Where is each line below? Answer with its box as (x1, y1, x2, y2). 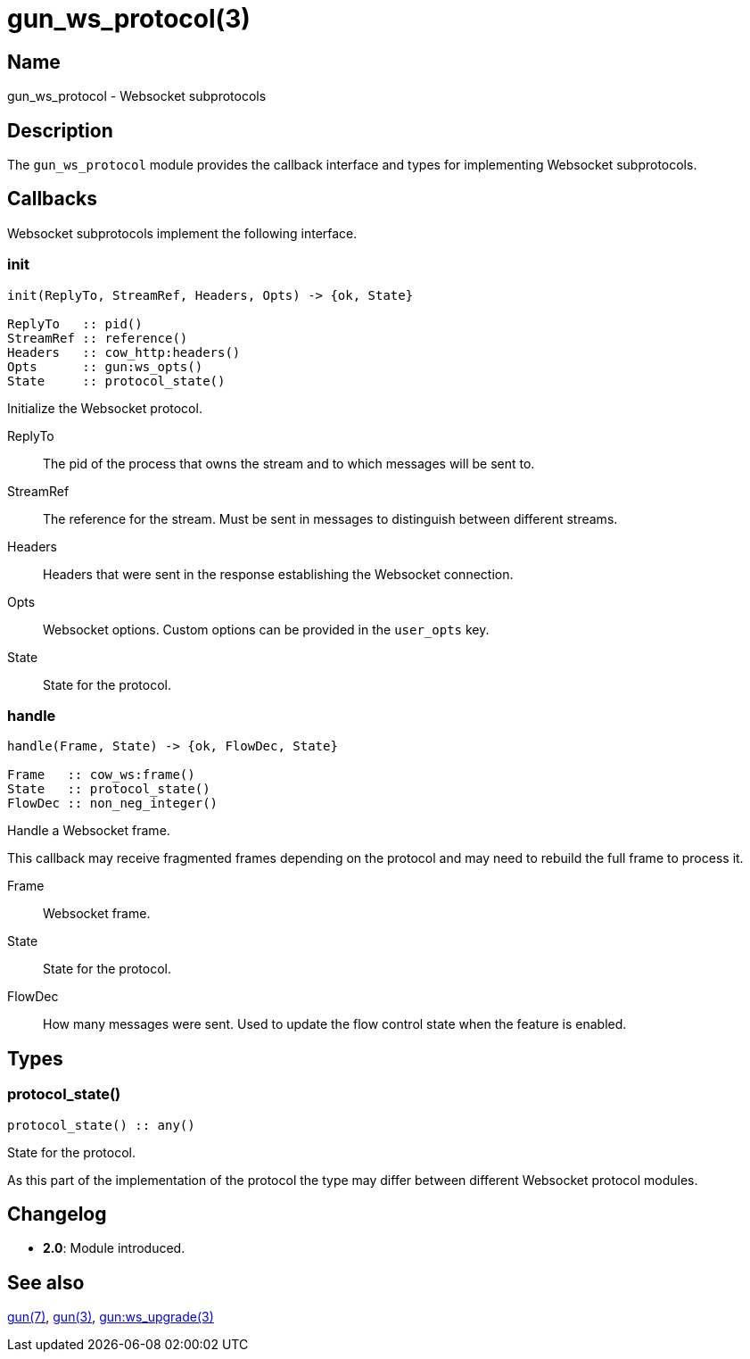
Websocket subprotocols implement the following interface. (7, 225, 358, 241)
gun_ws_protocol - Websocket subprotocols (7, 88, 267, 104)
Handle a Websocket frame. (7, 823, 170, 839)
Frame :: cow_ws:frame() (7, 767, 195, 783)
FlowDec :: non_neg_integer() (7, 796, 218, 811)
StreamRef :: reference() (7, 330, 188, 345)
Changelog (7, 1203, 107, 1225)
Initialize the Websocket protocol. (7, 400, 202, 416)
